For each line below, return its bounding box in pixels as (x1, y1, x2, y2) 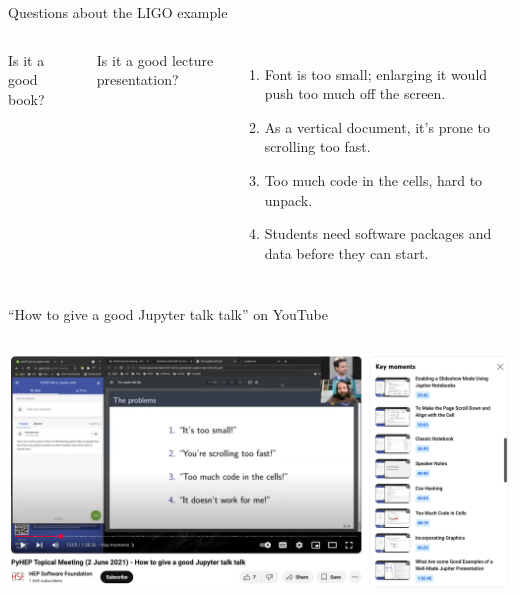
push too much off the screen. (264, 83, 446, 104)
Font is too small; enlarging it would (264, 63, 488, 84)
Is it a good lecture (96, 49, 214, 70)
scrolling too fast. (264, 136, 371, 157)
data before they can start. (264, 242, 429, 263)
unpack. (264, 189, 313, 210)
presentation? (96, 69, 179, 90)
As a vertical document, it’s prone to (264, 116, 491, 137)
